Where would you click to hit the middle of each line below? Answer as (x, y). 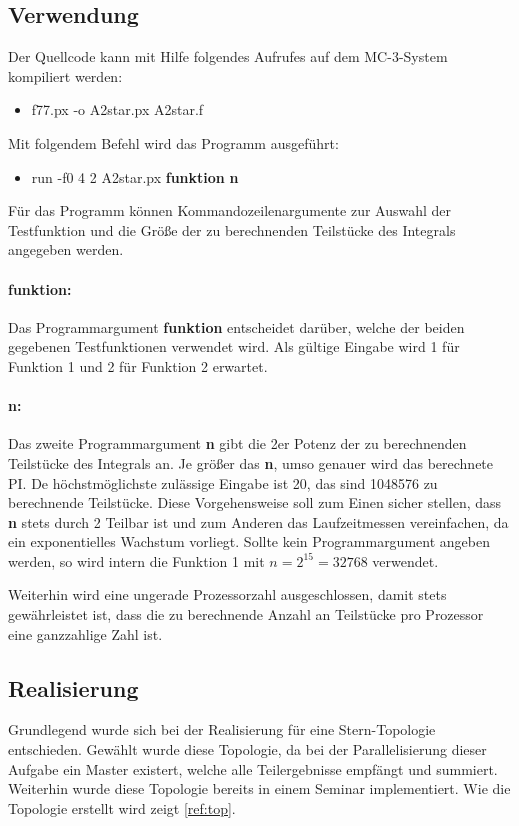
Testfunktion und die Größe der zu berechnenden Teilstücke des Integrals (232, 229)
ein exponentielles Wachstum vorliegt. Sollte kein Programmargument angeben (249, 541)
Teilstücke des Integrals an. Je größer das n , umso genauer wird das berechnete (251, 462)
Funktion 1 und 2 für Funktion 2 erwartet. (138, 365)
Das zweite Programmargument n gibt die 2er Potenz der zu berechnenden (237, 443)
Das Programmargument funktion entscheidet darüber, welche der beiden (236, 326)
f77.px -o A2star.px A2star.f (117, 109)
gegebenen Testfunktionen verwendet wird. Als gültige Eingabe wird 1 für (234, 346)
